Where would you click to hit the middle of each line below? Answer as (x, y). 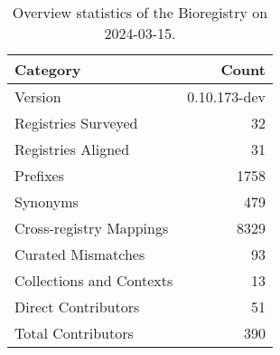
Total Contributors (74, 333)
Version (38, 96)
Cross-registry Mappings (92, 228)
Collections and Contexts (94, 280)
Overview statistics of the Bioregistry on (140, 12)
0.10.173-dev (226, 96)
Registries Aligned (72, 149)
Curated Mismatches (80, 254)
